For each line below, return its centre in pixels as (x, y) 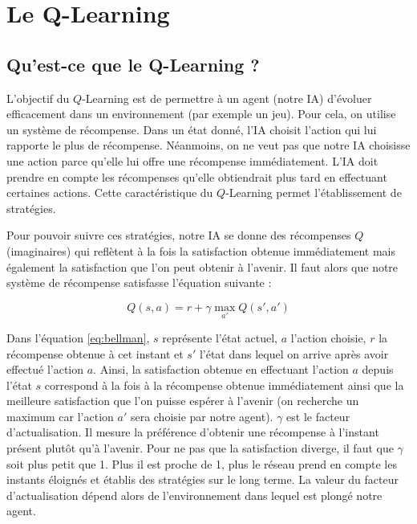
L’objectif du (38, 98)
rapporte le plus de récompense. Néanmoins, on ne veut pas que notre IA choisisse (208, 145)
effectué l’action (45, 369)
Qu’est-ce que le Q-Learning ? (133, 64)
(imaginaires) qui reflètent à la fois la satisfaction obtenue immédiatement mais (201, 250)
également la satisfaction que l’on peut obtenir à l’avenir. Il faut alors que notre (202, 266)
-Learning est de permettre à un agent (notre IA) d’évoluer (227, 98)
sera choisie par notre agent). (202, 416)
